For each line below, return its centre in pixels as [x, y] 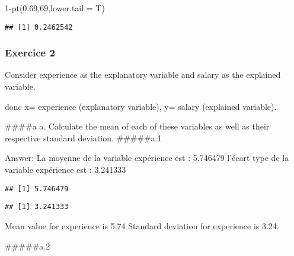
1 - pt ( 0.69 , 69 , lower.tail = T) [55, 8]
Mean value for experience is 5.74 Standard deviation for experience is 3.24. [142, 225]
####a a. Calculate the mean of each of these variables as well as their [137, 126]
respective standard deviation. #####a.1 [83, 138]
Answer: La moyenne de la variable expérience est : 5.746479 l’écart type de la [147, 158]
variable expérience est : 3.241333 [65, 170]
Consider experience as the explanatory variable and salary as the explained [143, 75]
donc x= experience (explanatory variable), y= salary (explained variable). [141, 106]
